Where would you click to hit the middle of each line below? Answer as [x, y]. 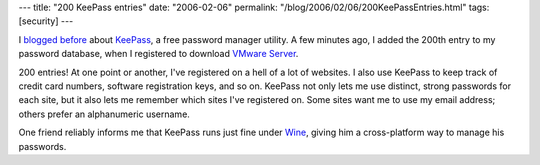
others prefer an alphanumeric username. [104, 114]
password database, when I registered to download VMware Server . [158, 54]
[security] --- [46, 21]
